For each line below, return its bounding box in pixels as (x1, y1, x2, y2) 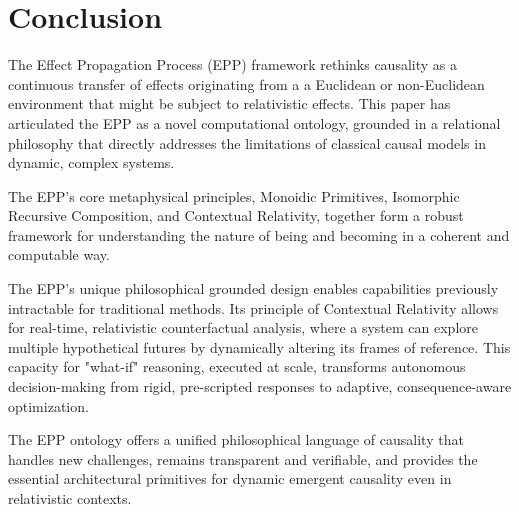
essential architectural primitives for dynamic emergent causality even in (8, 468, 452, 489)
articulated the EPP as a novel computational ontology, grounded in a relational (8, 112, 501, 133)
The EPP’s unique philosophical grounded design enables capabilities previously (8, 278, 499, 299)
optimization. (8, 395, 89, 416)
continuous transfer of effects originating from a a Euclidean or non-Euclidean (8, 73, 485, 94)
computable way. (8, 244, 110, 265)
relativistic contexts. (8, 488, 132, 508)
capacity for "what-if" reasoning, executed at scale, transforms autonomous (8, 356, 466, 377)
